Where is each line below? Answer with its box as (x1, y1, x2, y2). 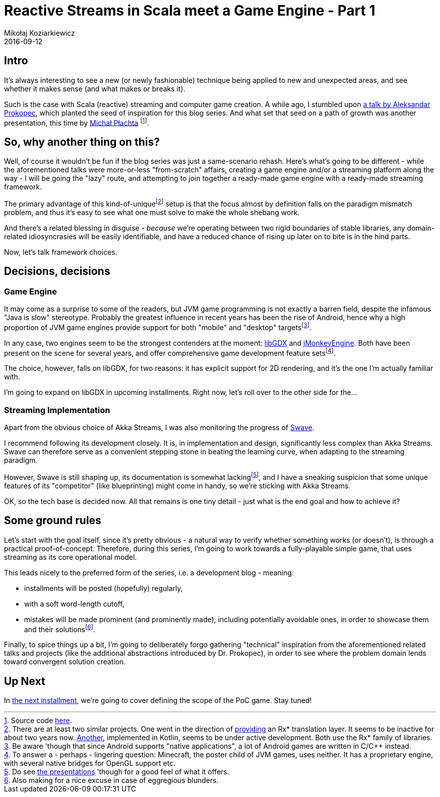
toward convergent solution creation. (4, 657, 126, 666)
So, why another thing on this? (4, 135, 160, 148)
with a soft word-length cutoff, (24, 599, 125, 608)
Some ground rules (4, 514, 101, 527)
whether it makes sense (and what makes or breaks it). (4, 84, 185, 93)
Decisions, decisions (4, 265, 111, 278)
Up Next (4, 674, 45, 687)
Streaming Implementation (4, 405, 111, 415)
